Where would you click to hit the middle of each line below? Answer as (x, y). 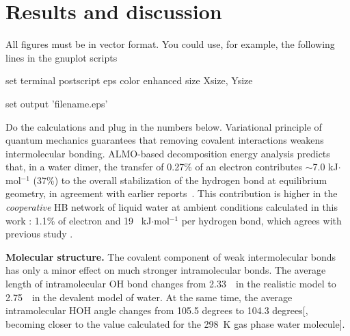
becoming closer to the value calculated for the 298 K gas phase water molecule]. (175, 323)
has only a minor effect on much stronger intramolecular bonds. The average (166, 270)
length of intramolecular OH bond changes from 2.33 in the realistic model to (171, 284)
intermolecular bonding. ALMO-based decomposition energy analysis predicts (168, 153)
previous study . (39, 234)
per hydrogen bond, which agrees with (261, 220)
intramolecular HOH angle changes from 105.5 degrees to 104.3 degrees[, (157, 310)
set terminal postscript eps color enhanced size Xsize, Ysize (129, 80)
